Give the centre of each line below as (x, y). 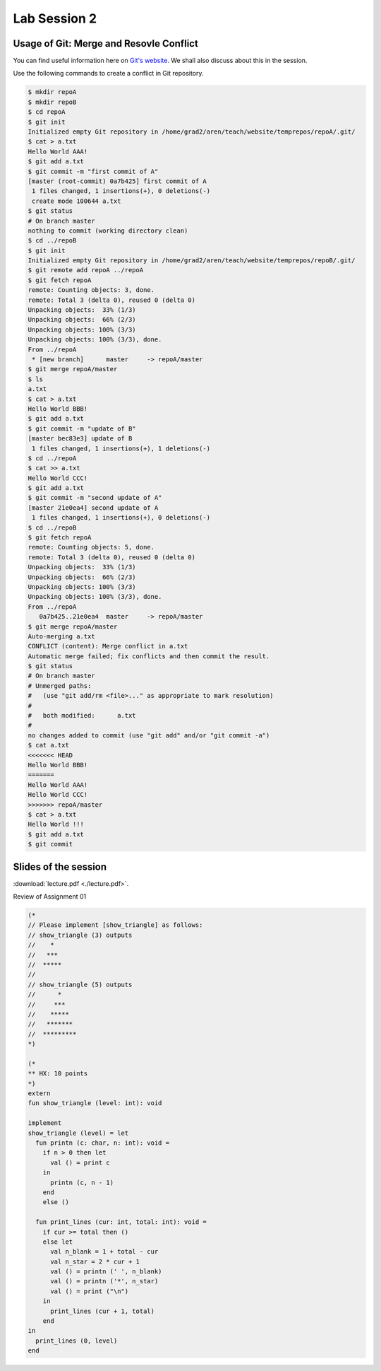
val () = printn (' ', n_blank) (106, 1272)
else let (58, 1242)
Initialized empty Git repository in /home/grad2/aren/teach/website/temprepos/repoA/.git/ (192, 132)
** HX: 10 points (58, 1074)
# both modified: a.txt (82, 716)
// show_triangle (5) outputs (80, 984)
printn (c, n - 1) (82, 1182)
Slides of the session (60, 867)
